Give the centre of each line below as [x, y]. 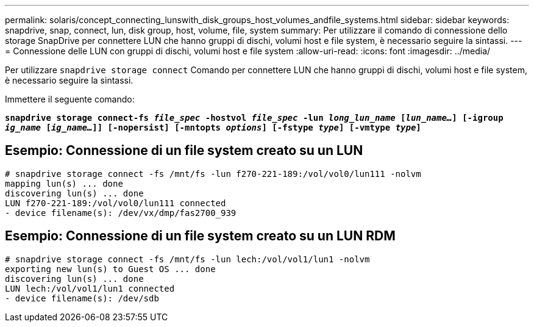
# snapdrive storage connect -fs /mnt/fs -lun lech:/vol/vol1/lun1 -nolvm [187, 259]
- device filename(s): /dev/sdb [82, 298]
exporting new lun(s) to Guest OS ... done [110, 269]
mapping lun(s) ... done [64, 183]
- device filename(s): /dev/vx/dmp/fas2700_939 [121, 213]
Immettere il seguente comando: [70, 99]
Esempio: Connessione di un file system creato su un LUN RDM [200, 236]
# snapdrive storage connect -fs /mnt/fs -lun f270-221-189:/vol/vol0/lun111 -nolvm [213, 174]
